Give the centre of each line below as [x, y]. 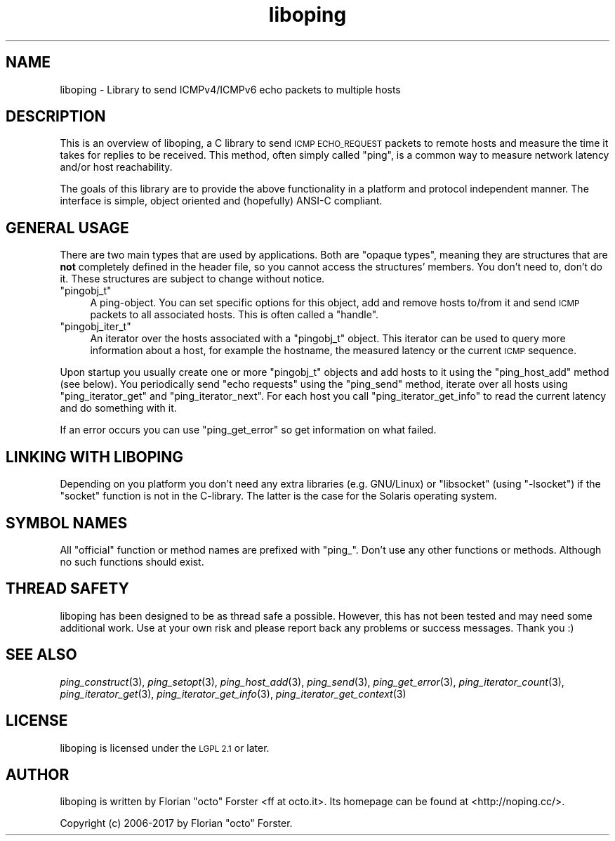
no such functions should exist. [132, 561]
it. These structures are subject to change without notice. [192, 279]
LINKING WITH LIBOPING [94, 457]
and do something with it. [118, 408]
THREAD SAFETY [67, 589]
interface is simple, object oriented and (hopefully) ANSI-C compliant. [221, 201]
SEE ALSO [41, 655]
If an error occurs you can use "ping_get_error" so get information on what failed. [248, 430]
